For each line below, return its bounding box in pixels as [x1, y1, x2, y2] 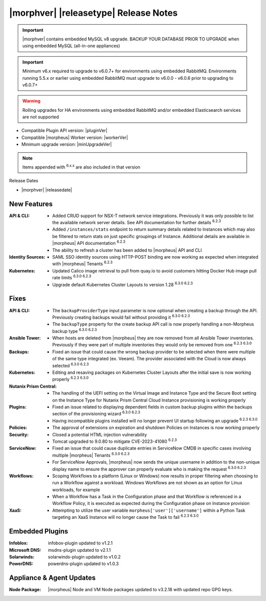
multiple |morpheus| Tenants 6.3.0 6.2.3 [52, 451, 130, 458]
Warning [22, 98, 40, 104]
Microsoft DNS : [9, 547, 41, 553]
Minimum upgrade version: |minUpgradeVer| [21, 141, 112, 147]
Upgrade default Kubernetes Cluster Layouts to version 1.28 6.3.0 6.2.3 [52, 281, 193, 288]
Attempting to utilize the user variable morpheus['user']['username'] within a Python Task [52, 507, 246, 513]
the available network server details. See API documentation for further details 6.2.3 [52, 219, 221, 226]
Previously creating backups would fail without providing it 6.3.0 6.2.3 [52, 313, 190, 320]
